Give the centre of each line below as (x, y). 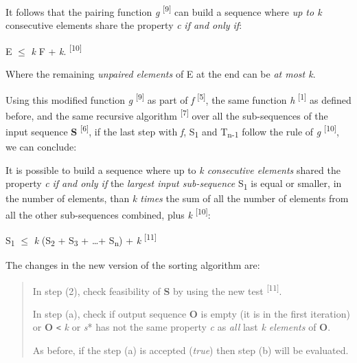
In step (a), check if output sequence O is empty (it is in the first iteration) (191, 313)
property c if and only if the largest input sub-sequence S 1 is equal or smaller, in (174, 184)
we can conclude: (41, 146)
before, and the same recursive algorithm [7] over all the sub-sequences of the (167, 114)
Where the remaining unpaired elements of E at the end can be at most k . (161, 74)
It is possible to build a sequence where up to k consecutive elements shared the (173, 169)
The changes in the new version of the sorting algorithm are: (133, 264)
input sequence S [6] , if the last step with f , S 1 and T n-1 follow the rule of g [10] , (172, 131)
